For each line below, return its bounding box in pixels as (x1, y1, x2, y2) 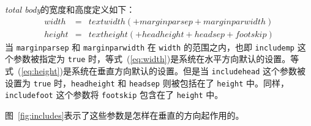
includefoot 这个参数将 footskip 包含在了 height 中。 (5, 88, 223, 101)
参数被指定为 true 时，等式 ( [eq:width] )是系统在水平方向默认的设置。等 (13, 52, 299, 65)
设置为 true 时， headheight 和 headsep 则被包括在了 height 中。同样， (5, 76, 289, 89)
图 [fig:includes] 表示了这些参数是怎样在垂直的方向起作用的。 (5, 108, 244, 121)
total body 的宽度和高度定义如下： (5, 3, 135, 15)
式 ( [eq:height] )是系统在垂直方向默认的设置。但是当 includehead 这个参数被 (5, 64, 305, 77)
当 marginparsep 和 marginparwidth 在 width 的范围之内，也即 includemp (5, 40, 295, 53)
